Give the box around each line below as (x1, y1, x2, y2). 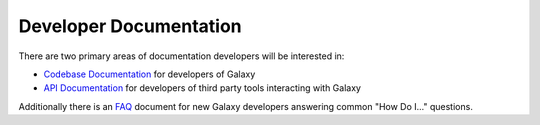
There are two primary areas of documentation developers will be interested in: (18, 50, 345, 62)
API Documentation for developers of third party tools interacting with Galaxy (43, 82, 362, 94)
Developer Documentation (18, 15, 242, 37)
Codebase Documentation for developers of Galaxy (43, 68, 256, 80)
